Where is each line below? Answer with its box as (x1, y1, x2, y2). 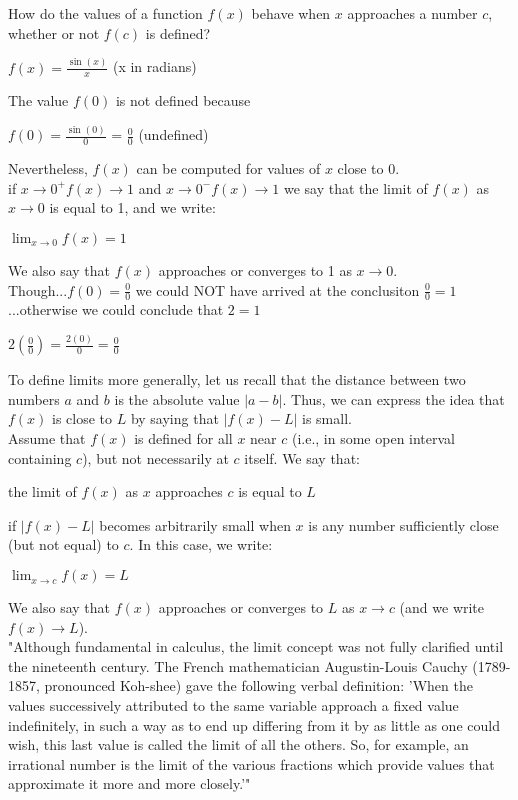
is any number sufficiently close (308, 514, 499, 535)
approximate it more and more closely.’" (8, 773, 251, 794)
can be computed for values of (136, 158, 321, 179)
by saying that (130, 408, 219, 429)
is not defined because (115, 90, 251, 111)
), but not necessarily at (82, 447, 229, 468)
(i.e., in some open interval (291, 428, 456, 449)
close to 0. (337, 158, 400, 179)
